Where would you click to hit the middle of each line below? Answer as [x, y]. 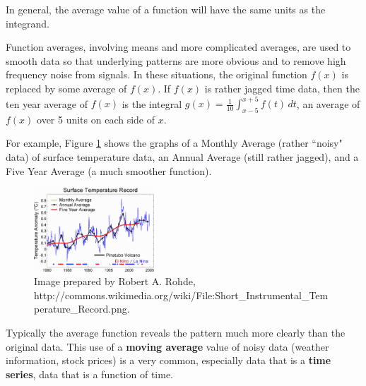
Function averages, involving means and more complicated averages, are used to [178, 47]
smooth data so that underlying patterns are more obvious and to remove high [176, 60]
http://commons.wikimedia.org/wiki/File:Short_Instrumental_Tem [181, 295]
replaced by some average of [66, 88]
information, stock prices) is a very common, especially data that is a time [169, 360]
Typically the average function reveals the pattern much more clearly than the [176, 333]
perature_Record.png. [82, 309]
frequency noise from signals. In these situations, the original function [157, 74]
